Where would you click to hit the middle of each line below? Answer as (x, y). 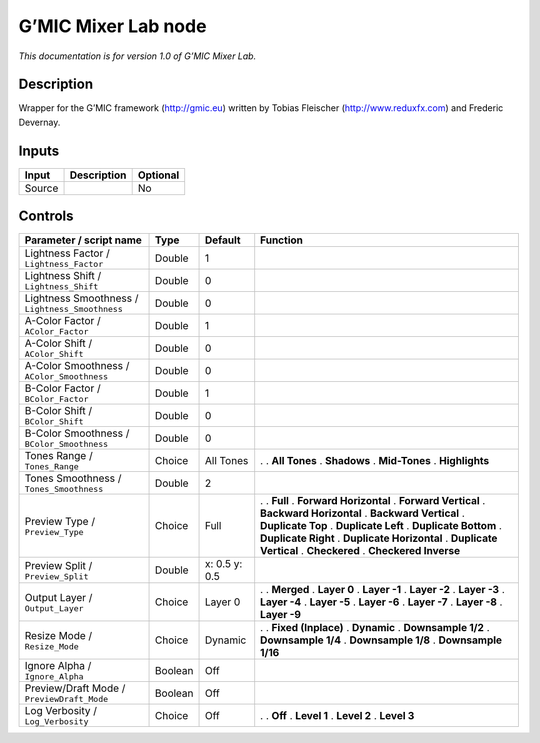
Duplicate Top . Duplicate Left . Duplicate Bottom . (381, 526)
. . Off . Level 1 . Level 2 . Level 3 (337, 715)
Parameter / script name (83, 240)
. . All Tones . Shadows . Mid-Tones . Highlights (375, 460)
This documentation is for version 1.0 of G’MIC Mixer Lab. (137, 56)
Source (41, 188)
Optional (158, 175)
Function (282, 240)
